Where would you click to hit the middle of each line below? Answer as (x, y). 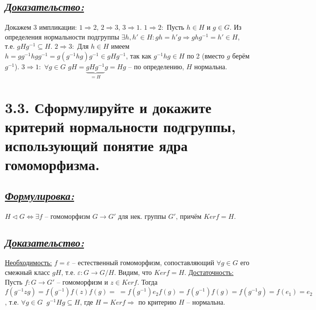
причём (191, 217)
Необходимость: (29, 262)
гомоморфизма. (52, 165)
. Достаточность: (209, 272)
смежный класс (28, 272)
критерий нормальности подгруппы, (120, 126)
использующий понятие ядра (96, 145)
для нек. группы (142, 217)
